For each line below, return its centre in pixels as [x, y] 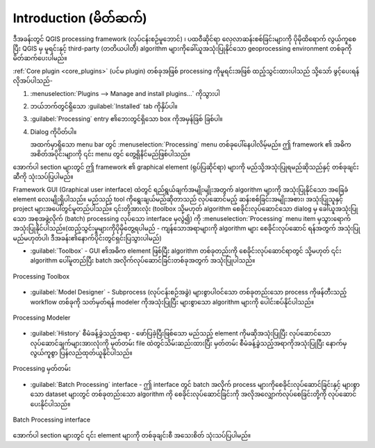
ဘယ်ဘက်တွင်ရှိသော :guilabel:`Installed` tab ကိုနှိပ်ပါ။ [104, 106]
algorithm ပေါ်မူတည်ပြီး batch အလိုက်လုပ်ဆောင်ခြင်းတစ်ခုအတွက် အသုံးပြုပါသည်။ [143, 260]
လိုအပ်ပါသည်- [33, 81]
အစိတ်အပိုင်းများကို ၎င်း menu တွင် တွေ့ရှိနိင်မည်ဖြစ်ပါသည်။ [110, 154]
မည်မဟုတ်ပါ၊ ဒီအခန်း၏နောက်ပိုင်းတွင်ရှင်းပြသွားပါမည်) [87, 238]
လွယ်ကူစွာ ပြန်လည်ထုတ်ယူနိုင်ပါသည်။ [82, 353]
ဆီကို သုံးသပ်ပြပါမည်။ [43, 176]
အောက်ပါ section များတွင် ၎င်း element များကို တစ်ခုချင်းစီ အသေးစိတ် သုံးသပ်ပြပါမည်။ [132, 435]
